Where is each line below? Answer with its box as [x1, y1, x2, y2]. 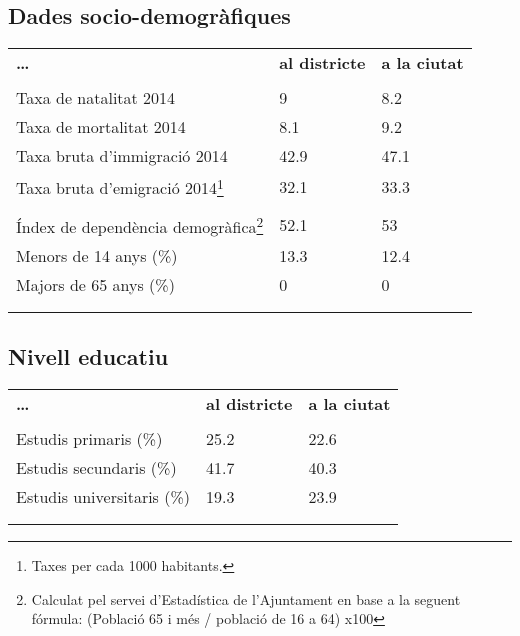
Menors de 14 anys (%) [16, 243, 178, 267]
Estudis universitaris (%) [16, 485, 191, 509]
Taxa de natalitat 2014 [16, 86, 176, 110]
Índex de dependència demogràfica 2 [16, 211, 264, 238]
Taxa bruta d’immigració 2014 [16, 144, 228, 168]
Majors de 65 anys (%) [16, 272, 175, 296]
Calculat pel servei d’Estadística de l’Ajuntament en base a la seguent [31, 588, 461, 609]
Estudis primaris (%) [16, 427, 163, 451]
